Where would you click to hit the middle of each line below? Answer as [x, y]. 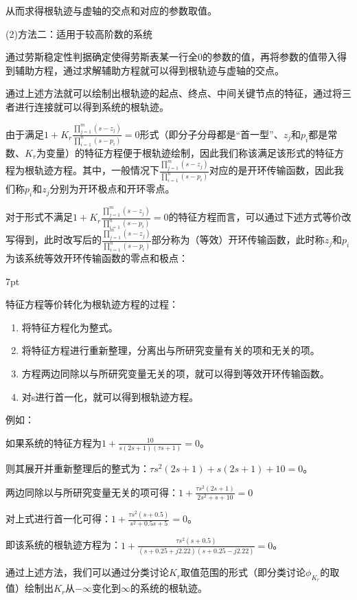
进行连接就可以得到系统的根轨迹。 [92, 106]
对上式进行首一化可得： [58, 519]
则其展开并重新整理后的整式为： [78, 468]
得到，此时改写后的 [58, 240]
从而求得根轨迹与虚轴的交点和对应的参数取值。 [111, 10]
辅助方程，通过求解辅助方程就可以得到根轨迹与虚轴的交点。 [149, 70]
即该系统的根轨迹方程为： [63, 545]
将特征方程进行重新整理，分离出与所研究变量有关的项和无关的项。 [171, 350]
